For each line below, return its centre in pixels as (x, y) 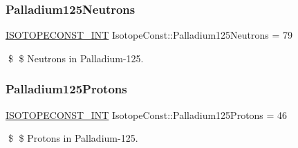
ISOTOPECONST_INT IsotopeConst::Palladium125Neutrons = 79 (149, 35)
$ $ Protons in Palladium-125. (73, 138)
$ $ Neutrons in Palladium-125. (76, 58)
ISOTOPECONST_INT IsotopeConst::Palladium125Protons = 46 (147, 114)
